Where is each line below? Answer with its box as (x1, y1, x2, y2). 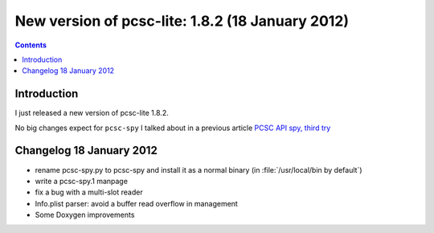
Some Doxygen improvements (35, 210, 135, 220)
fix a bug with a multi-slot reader (35, 187, 144, 197)
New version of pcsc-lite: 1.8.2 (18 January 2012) (14, 12, 350, 30)
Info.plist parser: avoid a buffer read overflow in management (35, 198, 239, 208)
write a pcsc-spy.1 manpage (35, 176, 129, 186)
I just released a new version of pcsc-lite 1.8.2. (14, 108, 169, 118)
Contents (14, 40, 47, 50)
